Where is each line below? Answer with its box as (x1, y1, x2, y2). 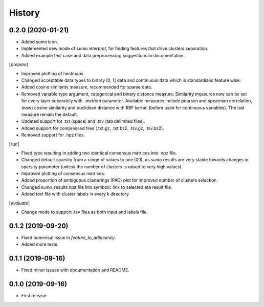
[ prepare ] (9, 62, 29, 67)
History (9, 7, 40, 18)
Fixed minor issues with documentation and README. (21, 267, 130, 273)
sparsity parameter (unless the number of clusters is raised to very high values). (21, 164, 183, 170)
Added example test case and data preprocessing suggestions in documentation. (21, 52, 185, 58)
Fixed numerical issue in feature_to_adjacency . (21, 235, 116, 241)
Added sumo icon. (21, 39, 58, 45)
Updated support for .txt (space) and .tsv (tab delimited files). (21, 118, 145, 124)
